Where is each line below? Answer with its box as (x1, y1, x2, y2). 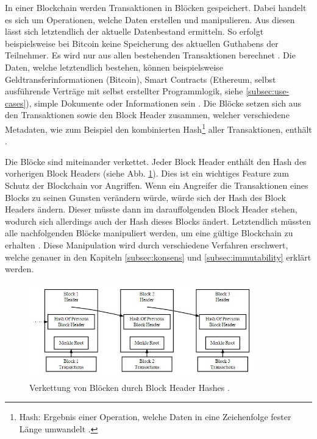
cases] (5, 96, 26, 109)
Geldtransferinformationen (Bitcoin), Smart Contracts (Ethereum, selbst (5, 72, 276, 85)
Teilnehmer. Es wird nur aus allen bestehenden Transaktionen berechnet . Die (5, 49, 296, 61)
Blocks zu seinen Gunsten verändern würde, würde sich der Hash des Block (5, 191, 286, 203)
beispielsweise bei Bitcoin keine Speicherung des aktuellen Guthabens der (5, 37, 279, 49)
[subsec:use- (246, 85, 290, 97)
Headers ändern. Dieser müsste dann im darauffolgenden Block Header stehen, (5, 203, 297, 216)
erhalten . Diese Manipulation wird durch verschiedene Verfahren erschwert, (5, 238, 288, 251)
